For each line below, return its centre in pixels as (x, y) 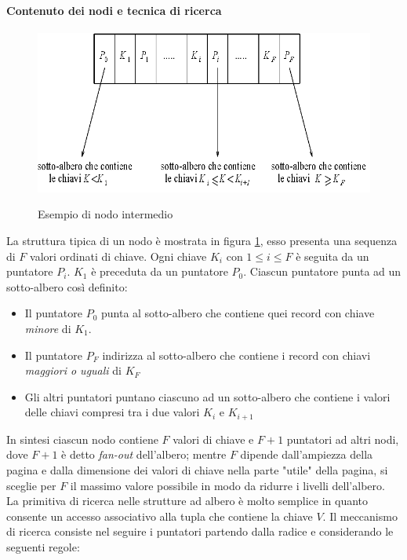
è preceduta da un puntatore (160, 271)
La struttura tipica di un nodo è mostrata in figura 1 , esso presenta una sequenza (202, 241)
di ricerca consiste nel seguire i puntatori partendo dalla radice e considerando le (200, 531)
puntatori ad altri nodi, (343, 439)
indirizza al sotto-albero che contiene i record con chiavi (236, 355)
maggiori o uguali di (73, 370)
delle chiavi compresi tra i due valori (112, 412)
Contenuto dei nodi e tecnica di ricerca (114, 10)
